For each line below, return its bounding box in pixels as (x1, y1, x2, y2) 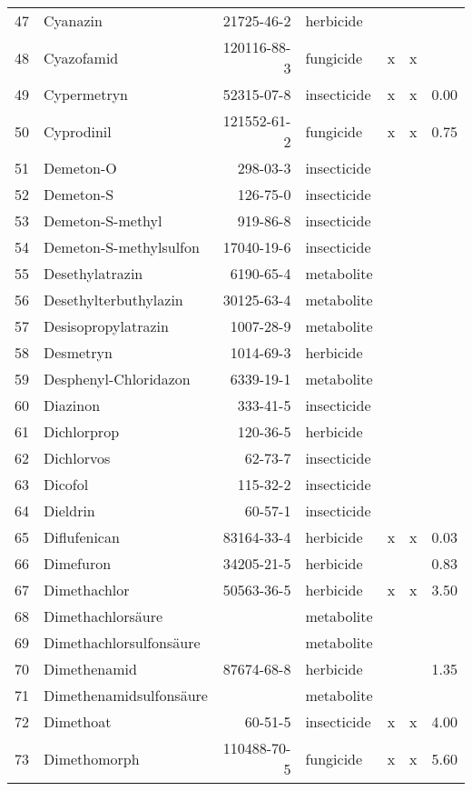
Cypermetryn (44, 84, 129, 105)
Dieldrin (44, 500, 95, 521)
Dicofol (44, 474, 89, 495)
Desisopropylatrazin (44, 315, 169, 336)
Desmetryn (44, 342, 113, 363)
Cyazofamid (44, 46, 119, 68)
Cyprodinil (44, 120, 112, 142)
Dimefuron (44, 553, 112, 574)
